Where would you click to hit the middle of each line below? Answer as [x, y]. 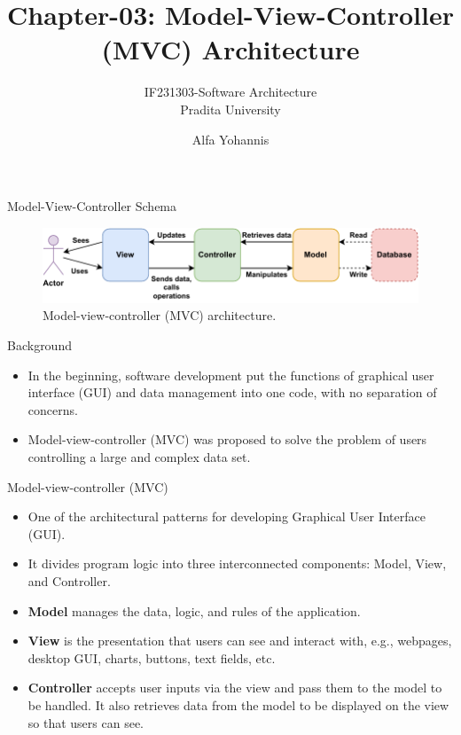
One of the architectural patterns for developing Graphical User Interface [227, 516]
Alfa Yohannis [230, 139]
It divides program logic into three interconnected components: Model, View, [237, 563]
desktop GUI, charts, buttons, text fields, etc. [152, 657]
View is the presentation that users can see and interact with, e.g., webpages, [240, 641]
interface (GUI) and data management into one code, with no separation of [232, 392]
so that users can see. [86, 722]
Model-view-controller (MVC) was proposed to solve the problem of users [227, 439]
